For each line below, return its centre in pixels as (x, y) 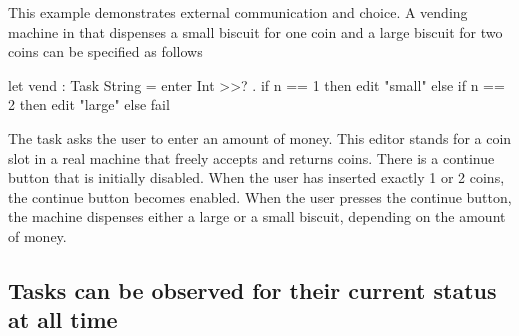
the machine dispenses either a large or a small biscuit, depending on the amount (257, 216)
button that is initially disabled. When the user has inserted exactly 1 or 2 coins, (256, 177)
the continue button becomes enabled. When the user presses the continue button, (260, 196)
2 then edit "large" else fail (89, 104)
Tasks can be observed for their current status (252, 289)
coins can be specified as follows (105, 51)
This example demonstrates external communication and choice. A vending (238, 12)
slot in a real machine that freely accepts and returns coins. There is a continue (251, 157)
